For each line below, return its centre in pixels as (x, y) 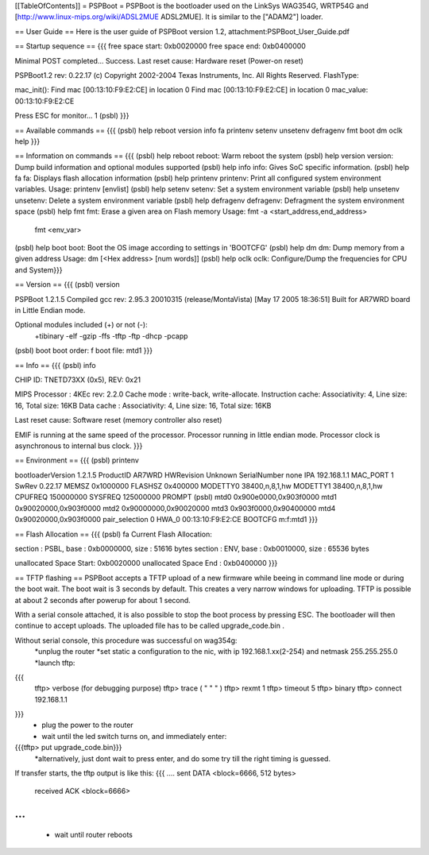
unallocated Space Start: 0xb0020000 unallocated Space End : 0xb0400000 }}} (146, 563)
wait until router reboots (93, 834)
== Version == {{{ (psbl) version (68, 284)
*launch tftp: (55, 663)
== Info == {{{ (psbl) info (55, 365)
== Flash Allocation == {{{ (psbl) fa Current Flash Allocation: (113, 534)
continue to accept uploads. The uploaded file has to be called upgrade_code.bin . (150, 626)
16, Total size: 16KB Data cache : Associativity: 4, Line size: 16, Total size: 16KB (143, 405)
